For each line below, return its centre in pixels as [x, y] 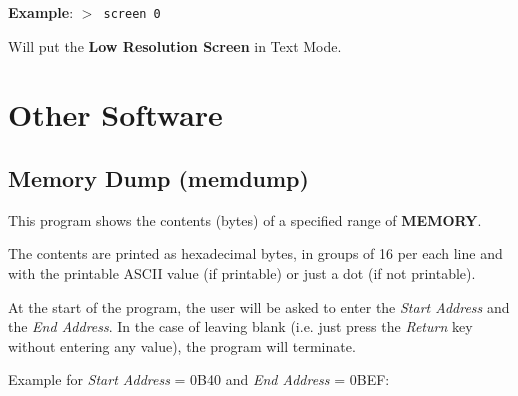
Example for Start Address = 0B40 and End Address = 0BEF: [199, 379]
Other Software [115, 114]
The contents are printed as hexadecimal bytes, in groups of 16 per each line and [255, 253]
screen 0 [132, 14]
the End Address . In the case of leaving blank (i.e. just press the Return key [240, 326]
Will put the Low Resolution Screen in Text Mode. [175, 45]
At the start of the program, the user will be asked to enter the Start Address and [259, 306]
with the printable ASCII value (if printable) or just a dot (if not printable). [242, 273]
